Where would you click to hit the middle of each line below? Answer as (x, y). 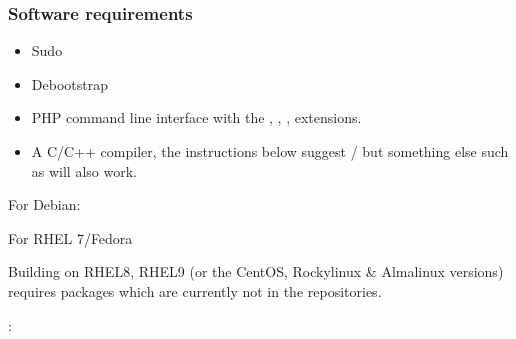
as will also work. (84, 170)
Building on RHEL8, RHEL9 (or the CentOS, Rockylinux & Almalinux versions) (256, 271)
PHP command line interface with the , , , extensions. (196, 117)
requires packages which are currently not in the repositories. (195, 290)
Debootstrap (69, 83)
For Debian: (44, 204)
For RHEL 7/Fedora (70, 237)
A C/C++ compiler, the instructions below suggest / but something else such (270, 151)
